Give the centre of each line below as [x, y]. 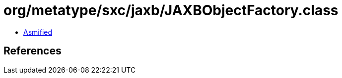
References [33, 51]
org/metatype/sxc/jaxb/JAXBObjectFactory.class [171, 10]
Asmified [38, 32]
